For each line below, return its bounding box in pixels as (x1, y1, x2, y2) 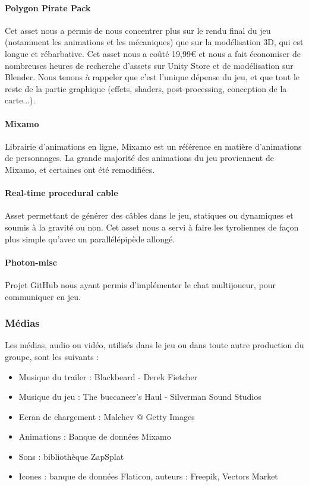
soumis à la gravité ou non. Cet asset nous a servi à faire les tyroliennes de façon (5, 220, 299, 233)
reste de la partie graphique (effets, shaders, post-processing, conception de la (5, 82, 287, 94)
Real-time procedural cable (5, 187, 118, 199)
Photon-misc (5, 255, 58, 268)
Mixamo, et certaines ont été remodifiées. (5, 163, 155, 175)
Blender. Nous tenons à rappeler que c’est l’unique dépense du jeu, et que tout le (5, 71, 300, 83)
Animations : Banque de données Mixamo (18, 430, 171, 443)
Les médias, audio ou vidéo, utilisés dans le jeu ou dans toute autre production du (5, 339, 304, 351)
